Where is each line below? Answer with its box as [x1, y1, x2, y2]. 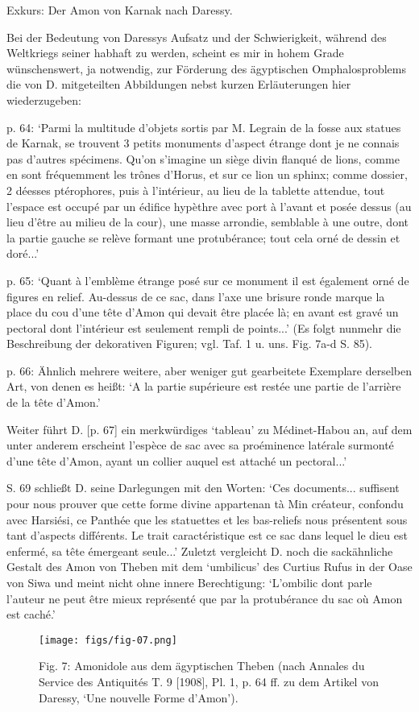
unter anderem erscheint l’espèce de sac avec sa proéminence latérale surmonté [6, 437, 394, 453]
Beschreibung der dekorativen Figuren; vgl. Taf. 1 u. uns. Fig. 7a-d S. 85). [6, 335, 372, 352]
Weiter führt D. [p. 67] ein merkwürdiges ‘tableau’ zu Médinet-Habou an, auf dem [6, 420, 413, 437]
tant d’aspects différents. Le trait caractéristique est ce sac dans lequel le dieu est [6, 527, 408, 544]
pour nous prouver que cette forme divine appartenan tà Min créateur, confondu [6, 495, 404, 512]
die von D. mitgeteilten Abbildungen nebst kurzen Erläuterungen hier [6, 76, 351, 93]
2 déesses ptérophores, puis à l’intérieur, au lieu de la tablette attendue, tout [6, 181, 385, 198]
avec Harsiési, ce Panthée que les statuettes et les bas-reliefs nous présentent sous [6, 511, 408, 528]
